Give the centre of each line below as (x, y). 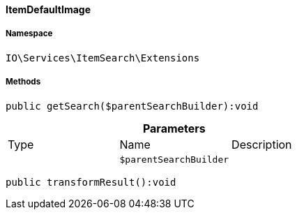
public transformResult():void (91, 182)
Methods (23, 82)
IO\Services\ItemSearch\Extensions (103, 58)
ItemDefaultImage (48, 9)
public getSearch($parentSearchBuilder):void (132, 106)
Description (262, 144)
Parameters (174, 128)
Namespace (29, 34)
